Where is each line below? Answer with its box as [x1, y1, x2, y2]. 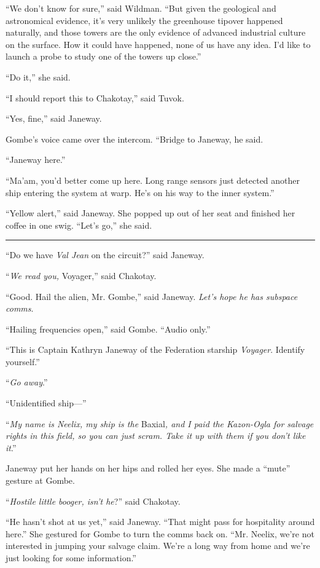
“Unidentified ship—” [6, 396, 87, 409]
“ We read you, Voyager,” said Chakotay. [6, 269, 157, 282]
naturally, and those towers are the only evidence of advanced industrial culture [6, 26, 306, 39]
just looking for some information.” [6, 551, 136, 564]
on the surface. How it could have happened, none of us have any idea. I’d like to [6, 37, 311, 50]
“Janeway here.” [6, 153, 66, 166]
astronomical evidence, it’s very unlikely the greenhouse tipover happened [6, 14, 283, 26]
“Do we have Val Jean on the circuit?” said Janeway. [6, 248, 205, 261]
